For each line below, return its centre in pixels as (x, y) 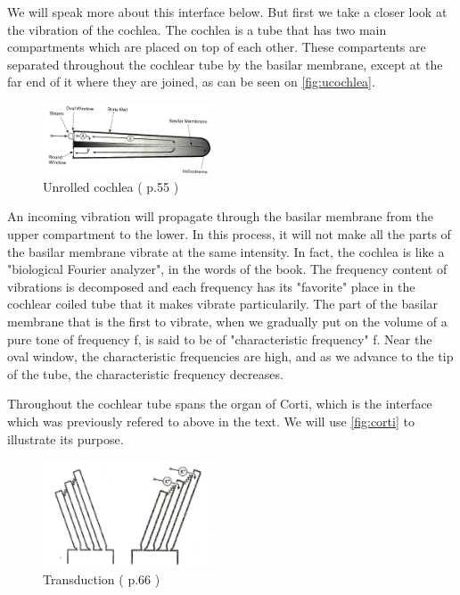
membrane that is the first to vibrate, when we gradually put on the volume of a (227, 322)
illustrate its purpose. (66, 438)
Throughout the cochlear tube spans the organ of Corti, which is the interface (220, 404)
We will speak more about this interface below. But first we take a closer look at (227, 12)
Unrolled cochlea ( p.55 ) (111, 186)
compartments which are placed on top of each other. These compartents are (217, 47)
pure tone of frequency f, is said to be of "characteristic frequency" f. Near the (220, 339)
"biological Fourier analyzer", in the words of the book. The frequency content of (227, 269)
